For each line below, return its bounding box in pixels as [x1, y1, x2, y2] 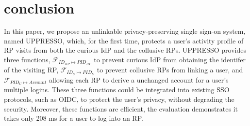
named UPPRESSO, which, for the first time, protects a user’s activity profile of [4, 35, 244, 45]
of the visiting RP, [4, 64, 59, 74]
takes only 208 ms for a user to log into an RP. [4, 113, 143, 123]
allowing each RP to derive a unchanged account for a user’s [49, 74, 229, 84]
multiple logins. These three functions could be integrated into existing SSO [4, 84, 230, 95]
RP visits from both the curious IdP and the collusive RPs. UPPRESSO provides [4, 45, 246, 55]
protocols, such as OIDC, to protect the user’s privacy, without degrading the [4, 94, 234, 104]
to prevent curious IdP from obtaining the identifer [94, 54, 246, 64]
